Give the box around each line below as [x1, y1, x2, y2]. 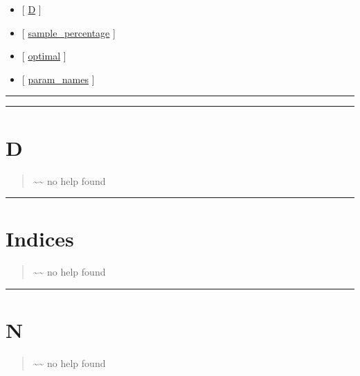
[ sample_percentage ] [21, 25, 116, 39]
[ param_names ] [21, 71, 95, 86]
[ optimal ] [21, 48, 66, 63]
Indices [6, 224, 74, 253]
